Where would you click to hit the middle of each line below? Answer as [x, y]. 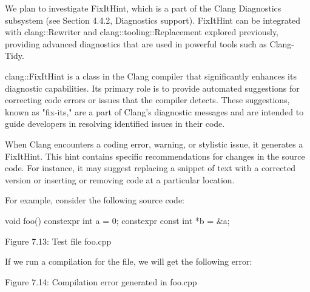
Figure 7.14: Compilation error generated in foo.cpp [101, 281]
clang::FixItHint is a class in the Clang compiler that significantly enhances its [151, 76]
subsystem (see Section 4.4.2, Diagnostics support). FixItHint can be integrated [153, 20]
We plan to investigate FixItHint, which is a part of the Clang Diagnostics [143, 8]
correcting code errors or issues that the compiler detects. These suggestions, [147, 100]
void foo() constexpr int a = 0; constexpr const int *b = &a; [117, 220]
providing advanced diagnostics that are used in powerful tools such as [136, 43]
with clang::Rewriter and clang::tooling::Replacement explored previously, [142, 32]
